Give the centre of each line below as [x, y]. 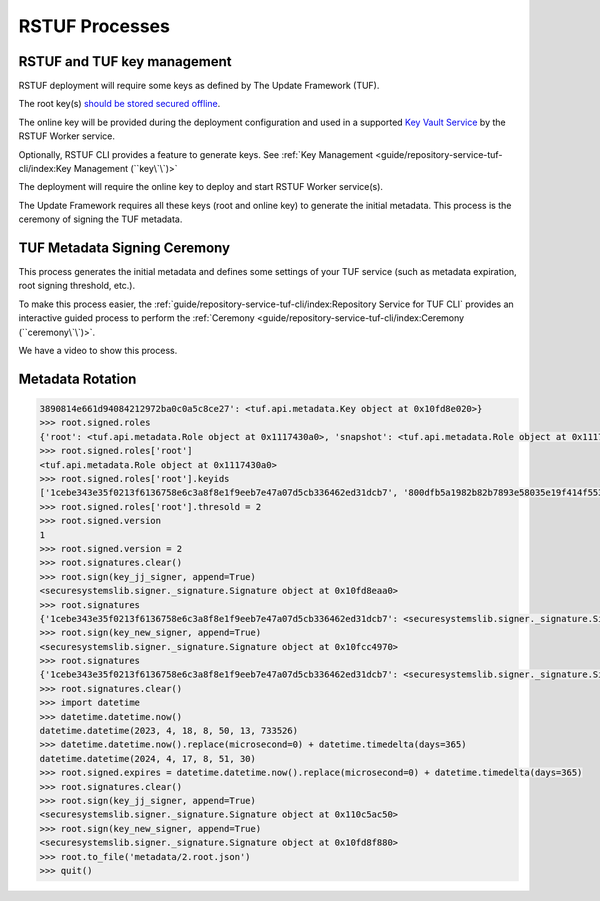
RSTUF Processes [94, 26]
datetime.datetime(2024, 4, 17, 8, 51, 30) [148, 758]
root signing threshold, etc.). [76, 286]
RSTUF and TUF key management [125, 61]
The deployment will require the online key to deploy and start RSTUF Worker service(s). [201, 187]
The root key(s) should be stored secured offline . [119, 104]
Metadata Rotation [77, 378]
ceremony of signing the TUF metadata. [100, 219]
